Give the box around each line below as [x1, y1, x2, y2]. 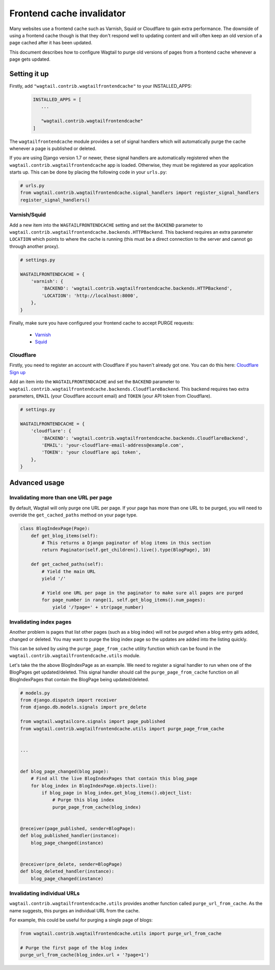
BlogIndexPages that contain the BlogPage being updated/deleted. [9, 676, 150, 682]
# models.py [20, 690, 50, 696]
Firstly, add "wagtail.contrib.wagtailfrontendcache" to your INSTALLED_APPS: [9, 83, 192, 89]
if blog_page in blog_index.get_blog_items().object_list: [41, 790, 193, 796]
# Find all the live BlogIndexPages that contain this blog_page [31, 776, 198, 782]
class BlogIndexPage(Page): [20, 526, 90, 532]
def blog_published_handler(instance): [20, 833, 120, 839]
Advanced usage [9, 479, 65, 487]
